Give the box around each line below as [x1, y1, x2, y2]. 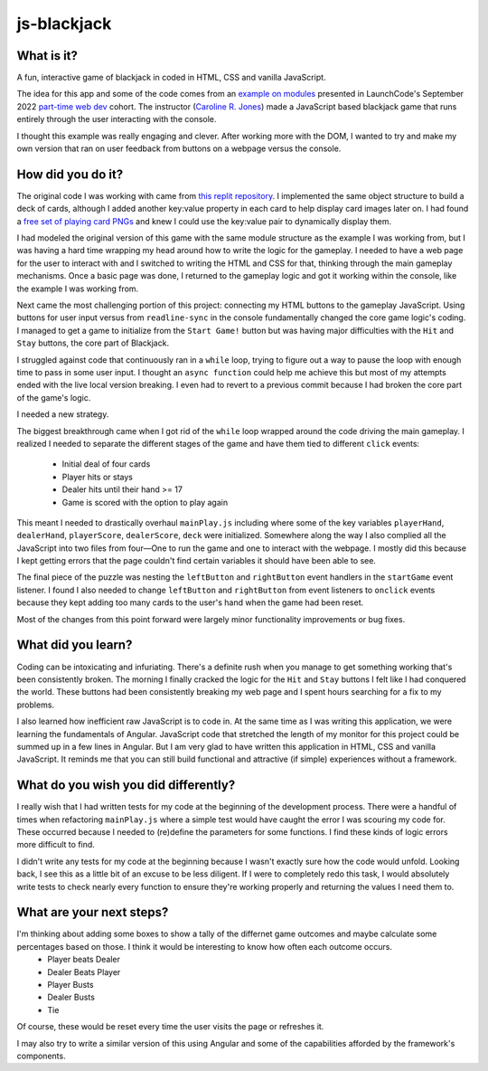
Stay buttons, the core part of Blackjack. [16, 337, 170, 348]
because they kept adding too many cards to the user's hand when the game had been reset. [16, 597, 364, 608]
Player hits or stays [61, 471, 133, 482]
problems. [16, 699, 54, 710]
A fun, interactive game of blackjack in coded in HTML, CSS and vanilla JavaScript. [16, 72, 326, 83]
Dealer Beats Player [47, 966, 121, 977]
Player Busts [47, 980, 94, 990]
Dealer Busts [47, 991, 95, 1003]
